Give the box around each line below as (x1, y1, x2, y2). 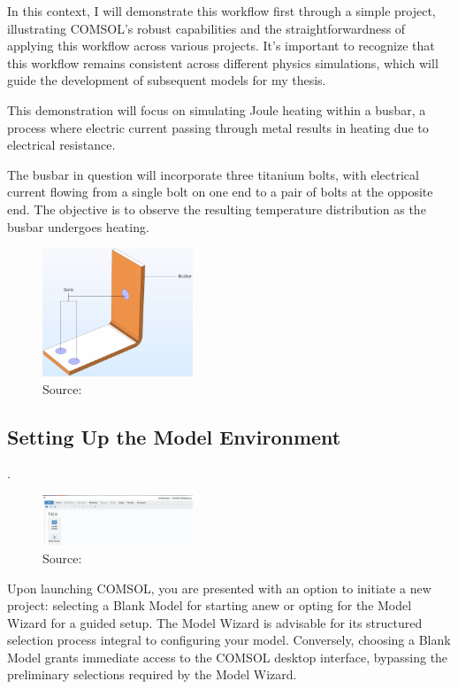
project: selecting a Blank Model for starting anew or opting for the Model (7, 596, 412, 615)
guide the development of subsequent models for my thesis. (7, 71, 326, 89)
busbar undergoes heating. (7, 217, 149, 236)
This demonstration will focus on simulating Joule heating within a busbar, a (7, 100, 426, 119)
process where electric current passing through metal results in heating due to (7, 118, 429, 136)
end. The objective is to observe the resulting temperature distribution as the (7, 199, 426, 218)
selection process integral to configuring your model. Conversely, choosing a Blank (7, 631, 451, 649)
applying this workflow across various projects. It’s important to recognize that (7, 36, 435, 55)
